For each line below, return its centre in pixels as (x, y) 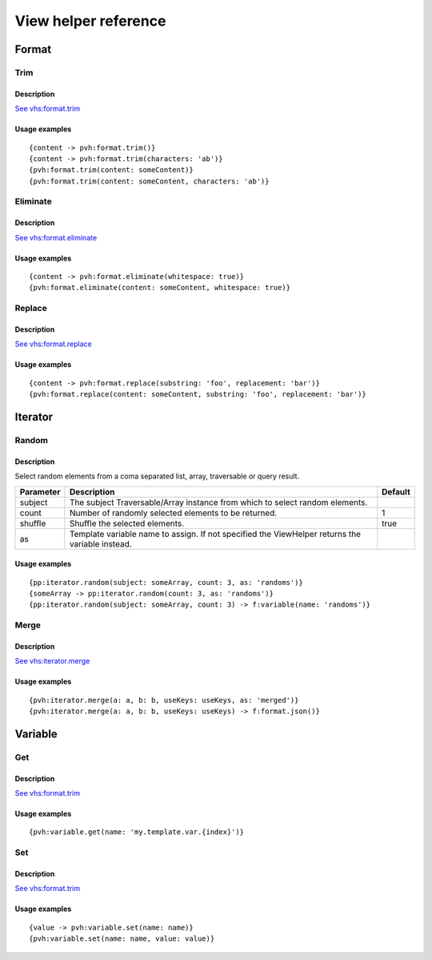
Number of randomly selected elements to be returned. (173, 513)
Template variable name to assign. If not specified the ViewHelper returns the (215, 534)
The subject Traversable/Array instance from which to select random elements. (218, 502)
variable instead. (100, 543)
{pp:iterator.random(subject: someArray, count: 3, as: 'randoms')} (166, 582)
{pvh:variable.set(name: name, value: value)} (122, 939)
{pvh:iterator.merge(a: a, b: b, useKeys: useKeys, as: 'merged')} (164, 700)
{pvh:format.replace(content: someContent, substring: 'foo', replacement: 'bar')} (198, 394)
